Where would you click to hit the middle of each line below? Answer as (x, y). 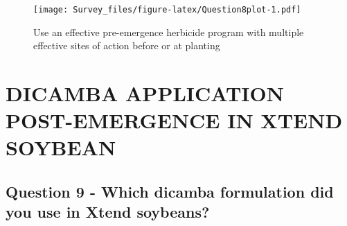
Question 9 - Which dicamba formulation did (170, 191)
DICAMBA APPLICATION (145, 93)
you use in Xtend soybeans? (108, 212)
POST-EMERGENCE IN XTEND (174, 120)
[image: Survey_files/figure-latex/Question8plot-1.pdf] (167, 10)
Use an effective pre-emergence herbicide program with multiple (169, 32)
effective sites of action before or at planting (127, 45)
